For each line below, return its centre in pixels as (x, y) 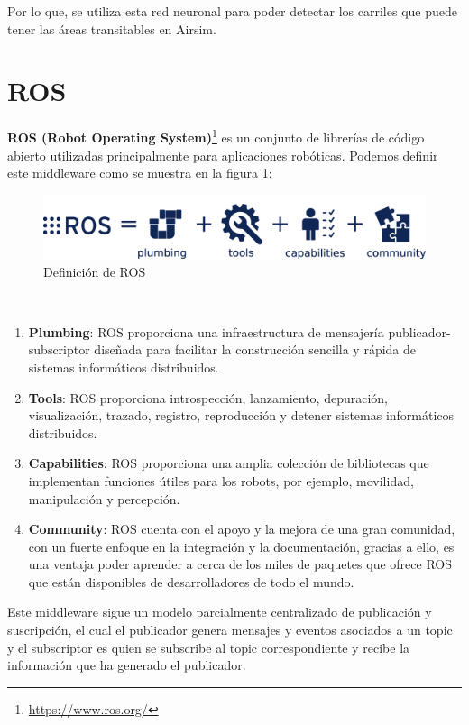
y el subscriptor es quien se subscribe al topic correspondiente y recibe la (209, 647)
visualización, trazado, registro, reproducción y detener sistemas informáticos (241, 415)
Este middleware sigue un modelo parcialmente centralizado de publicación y (220, 612)
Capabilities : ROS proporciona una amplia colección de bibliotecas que (229, 463)
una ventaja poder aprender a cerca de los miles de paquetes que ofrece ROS (240, 564)
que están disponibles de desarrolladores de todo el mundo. (191, 581)
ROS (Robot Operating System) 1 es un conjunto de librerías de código (216, 136)
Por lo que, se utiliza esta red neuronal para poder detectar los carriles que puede (232, 11)
